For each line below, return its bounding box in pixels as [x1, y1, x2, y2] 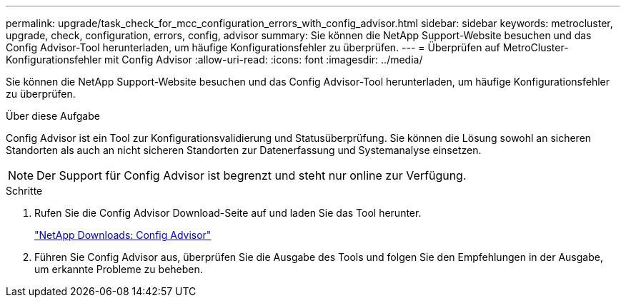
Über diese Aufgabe [6, 110, 100, 122]
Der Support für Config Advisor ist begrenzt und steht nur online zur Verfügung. [36, 168, 467, 183]
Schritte [6, 185, 43, 197]
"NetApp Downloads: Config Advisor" [34, 229, 212, 241]
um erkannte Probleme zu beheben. [34, 263, 203, 275]
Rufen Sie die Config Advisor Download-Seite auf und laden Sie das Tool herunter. [34, 207, 422, 219]
